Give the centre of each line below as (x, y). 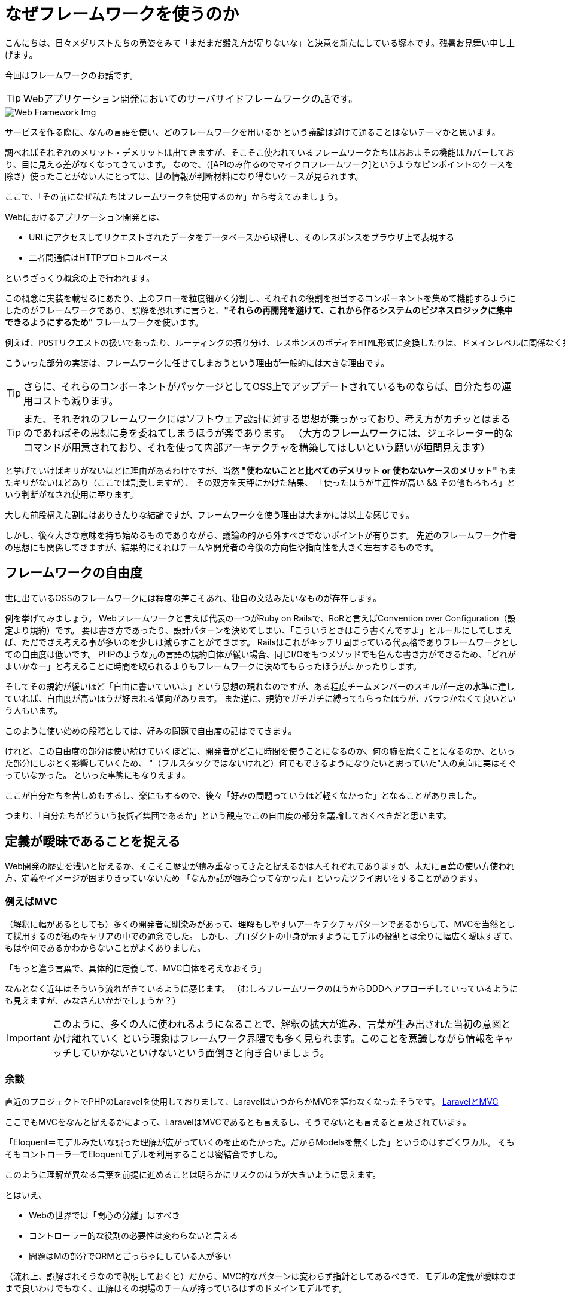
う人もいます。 (34, 710)
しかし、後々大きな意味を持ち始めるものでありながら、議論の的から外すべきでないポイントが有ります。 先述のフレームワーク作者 (261, 535)
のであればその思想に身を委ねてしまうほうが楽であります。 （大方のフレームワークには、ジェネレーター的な (268, 433)
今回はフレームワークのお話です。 (72, 75)
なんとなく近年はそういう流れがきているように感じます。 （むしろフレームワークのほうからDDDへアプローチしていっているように (261, 989)
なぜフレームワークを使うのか (122, 14)
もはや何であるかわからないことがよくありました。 (105, 948)
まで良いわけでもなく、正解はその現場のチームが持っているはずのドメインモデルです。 (176, 1288)
